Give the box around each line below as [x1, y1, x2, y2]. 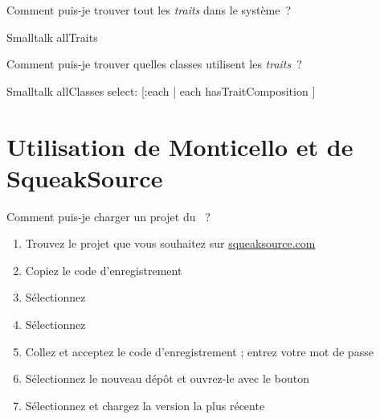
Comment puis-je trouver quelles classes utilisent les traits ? [6, 55, 302, 72]
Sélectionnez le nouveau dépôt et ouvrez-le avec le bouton [25, 370, 309, 387]
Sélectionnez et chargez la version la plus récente [25, 396, 265, 413]
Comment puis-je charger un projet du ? [6, 207, 210, 224]
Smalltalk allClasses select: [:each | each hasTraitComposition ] [6, 82, 316, 99]
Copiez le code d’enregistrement [25, 261, 182, 278]
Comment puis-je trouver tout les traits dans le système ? [6, 2, 292, 18]
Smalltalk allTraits [6, 28, 98, 45]
